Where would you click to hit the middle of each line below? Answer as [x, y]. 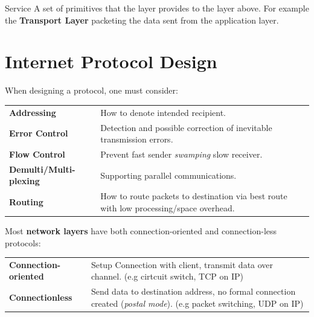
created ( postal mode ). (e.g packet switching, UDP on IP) [197, 303]
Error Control [39, 133]
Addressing [33, 112]
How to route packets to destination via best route [194, 196]
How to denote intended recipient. [163, 112]
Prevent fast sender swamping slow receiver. [181, 154]
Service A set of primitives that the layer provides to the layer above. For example [157, 8]
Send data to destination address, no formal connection [193, 291]
